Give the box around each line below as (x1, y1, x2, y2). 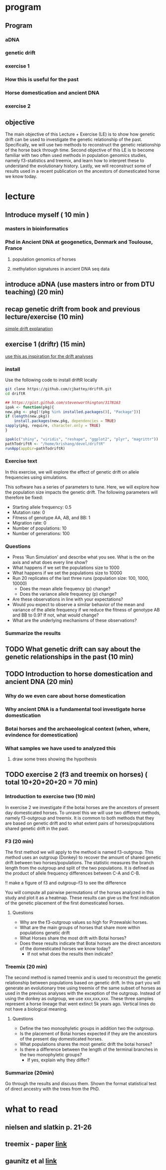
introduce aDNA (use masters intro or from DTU (5, 280, 155, 289)
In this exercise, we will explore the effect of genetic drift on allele (5, 469, 140, 475)
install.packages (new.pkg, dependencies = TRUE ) (14, 418, 116, 423)
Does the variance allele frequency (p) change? (19, 591, 117, 597)
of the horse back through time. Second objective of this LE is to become (5, 147, 155, 153)
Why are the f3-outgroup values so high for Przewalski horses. (19, 919, 148, 925)
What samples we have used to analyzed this (5, 745, 116, 752)
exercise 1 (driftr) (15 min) (5, 340, 86, 348)
